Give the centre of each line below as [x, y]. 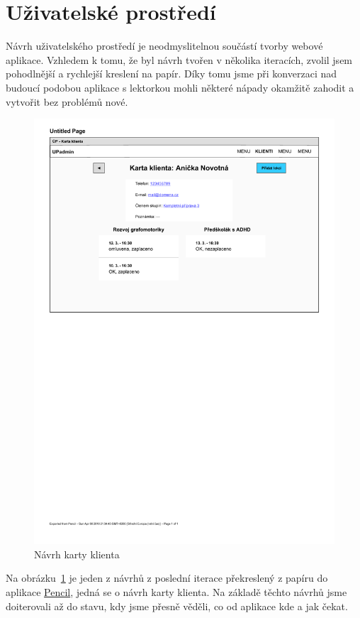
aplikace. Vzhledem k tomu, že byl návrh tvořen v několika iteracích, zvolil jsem [179, 59]
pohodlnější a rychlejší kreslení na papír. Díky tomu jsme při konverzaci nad [171, 74]
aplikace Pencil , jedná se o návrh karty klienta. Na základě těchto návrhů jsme [176, 591]
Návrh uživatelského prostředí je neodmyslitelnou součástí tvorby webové [164, 46]
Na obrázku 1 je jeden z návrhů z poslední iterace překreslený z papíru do [167, 578]
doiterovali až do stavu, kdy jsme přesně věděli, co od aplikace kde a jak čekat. [177, 606]
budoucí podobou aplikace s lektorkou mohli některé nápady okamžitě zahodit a [180, 87]
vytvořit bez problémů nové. [67, 101]
